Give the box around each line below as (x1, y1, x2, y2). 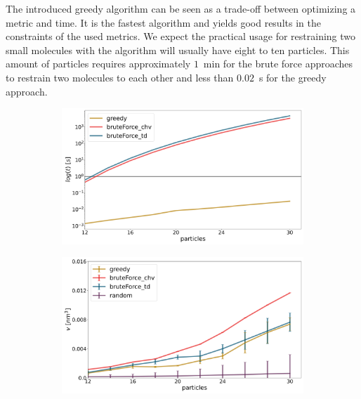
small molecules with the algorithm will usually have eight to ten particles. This (6, 42, 350, 57)
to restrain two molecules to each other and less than (6, 70, 234, 84)
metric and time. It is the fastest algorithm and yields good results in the (6, 15, 321, 30)
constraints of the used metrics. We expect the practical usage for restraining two (6, 29, 356, 44)
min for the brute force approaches (203, 56, 353, 71)
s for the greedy (258, 70, 327, 84)
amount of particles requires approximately (6, 56, 191, 71)
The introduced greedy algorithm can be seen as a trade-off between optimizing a (6, 1, 356, 15)
